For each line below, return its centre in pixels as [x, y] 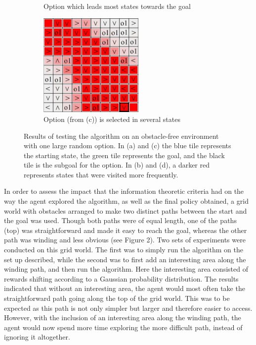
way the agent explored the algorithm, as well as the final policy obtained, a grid [126, 201]
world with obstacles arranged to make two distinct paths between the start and [126, 210]
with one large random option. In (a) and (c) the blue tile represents [128, 145]
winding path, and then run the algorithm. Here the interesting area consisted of [126, 269]
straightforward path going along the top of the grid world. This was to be [117, 298]
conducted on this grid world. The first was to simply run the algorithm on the [124, 250]
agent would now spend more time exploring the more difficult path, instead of [123, 327]
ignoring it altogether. [37, 337]
